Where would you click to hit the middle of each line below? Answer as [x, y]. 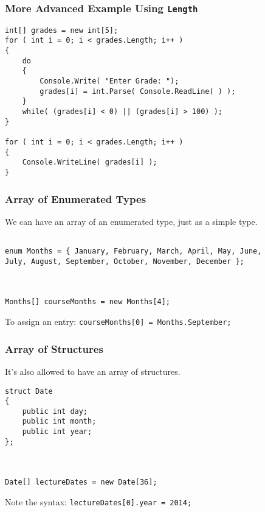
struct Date [29, 391]
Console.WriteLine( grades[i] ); [90, 162]
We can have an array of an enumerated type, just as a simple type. [131, 221]
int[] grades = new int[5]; [62, 30]
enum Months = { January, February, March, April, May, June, [133, 251]
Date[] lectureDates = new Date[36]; [81, 482]
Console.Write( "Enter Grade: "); [109, 81]
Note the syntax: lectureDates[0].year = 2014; [98, 502]
